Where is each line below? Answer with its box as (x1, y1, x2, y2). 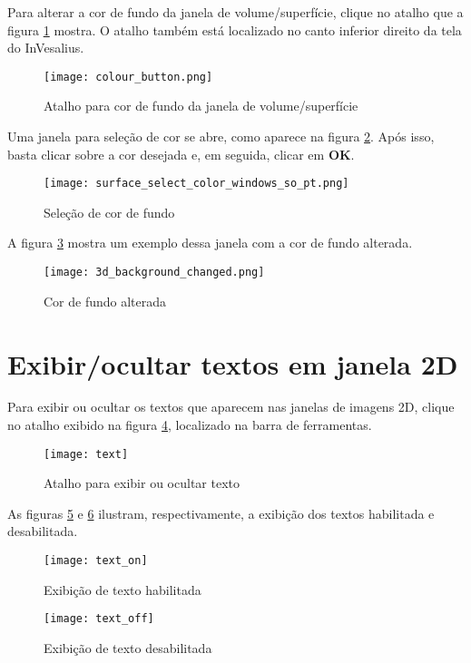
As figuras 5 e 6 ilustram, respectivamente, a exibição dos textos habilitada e (7, 503, 435, 522)
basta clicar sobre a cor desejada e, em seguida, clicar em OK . (7, 144, 355, 163)
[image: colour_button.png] (44, 70, 213, 83)
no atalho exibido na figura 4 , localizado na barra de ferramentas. (7, 415, 372, 434)
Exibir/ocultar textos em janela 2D (7, 345, 458, 382)
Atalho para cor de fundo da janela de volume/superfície (44, 96, 358, 115)
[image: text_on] (44, 554, 148, 568)
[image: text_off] (44, 612, 154, 626)
